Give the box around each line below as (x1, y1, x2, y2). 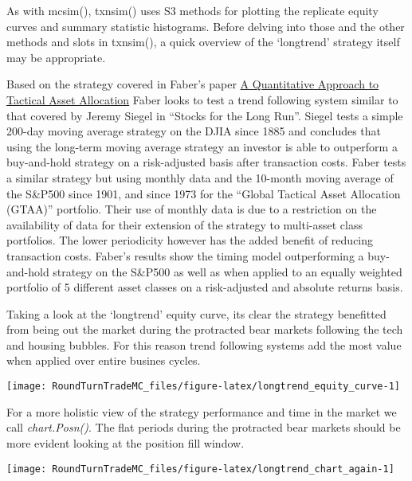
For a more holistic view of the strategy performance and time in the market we (6, 403, 397, 420)
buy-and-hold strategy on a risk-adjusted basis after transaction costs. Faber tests (6, 154, 406, 170)
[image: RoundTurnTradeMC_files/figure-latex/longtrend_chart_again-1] (6, 463, 394, 475)
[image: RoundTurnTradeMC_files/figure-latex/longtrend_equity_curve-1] (6, 381, 400, 393)
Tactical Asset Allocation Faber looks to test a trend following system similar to (6, 91, 398, 108)
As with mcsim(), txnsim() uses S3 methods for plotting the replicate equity (6, 2, 379, 18)
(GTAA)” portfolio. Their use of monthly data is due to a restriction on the (6, 201, 377, 217)
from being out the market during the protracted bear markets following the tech (6, 321, 403, 338)
